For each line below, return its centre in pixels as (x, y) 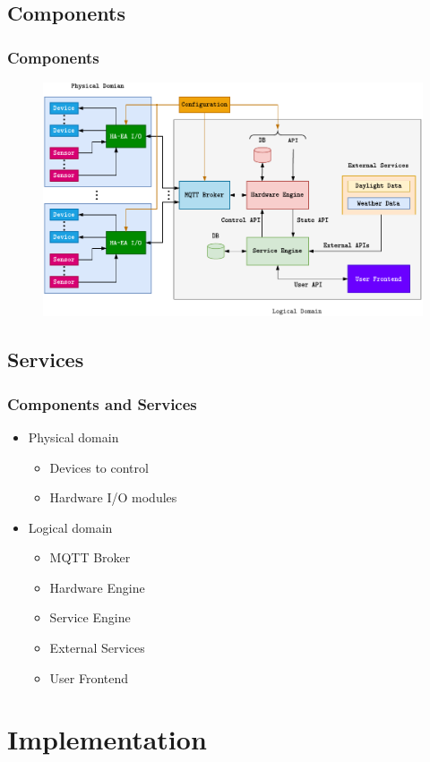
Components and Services (102, 403)
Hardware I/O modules (113, 497)
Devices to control (99, 467)
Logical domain (70, 527)
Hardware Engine (97, 587)
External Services (97, 648)
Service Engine (90, 617)
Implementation (107, 739)
